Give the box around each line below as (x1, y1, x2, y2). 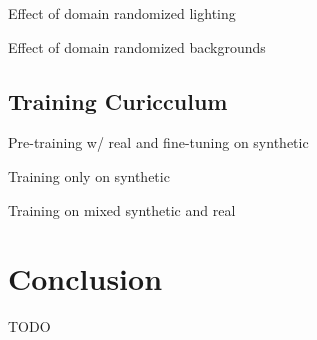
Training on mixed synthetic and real (8, 199, 236, 220)
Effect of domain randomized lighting (8, 3, 236, 23)
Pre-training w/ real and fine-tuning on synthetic (8, 132, 309, 153)
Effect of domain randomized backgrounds (8, 36, 266, 57)
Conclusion (8, 258, 163, 299)
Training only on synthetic (8, 165, 170, 186)
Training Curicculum (8, 85, 228, 116)
